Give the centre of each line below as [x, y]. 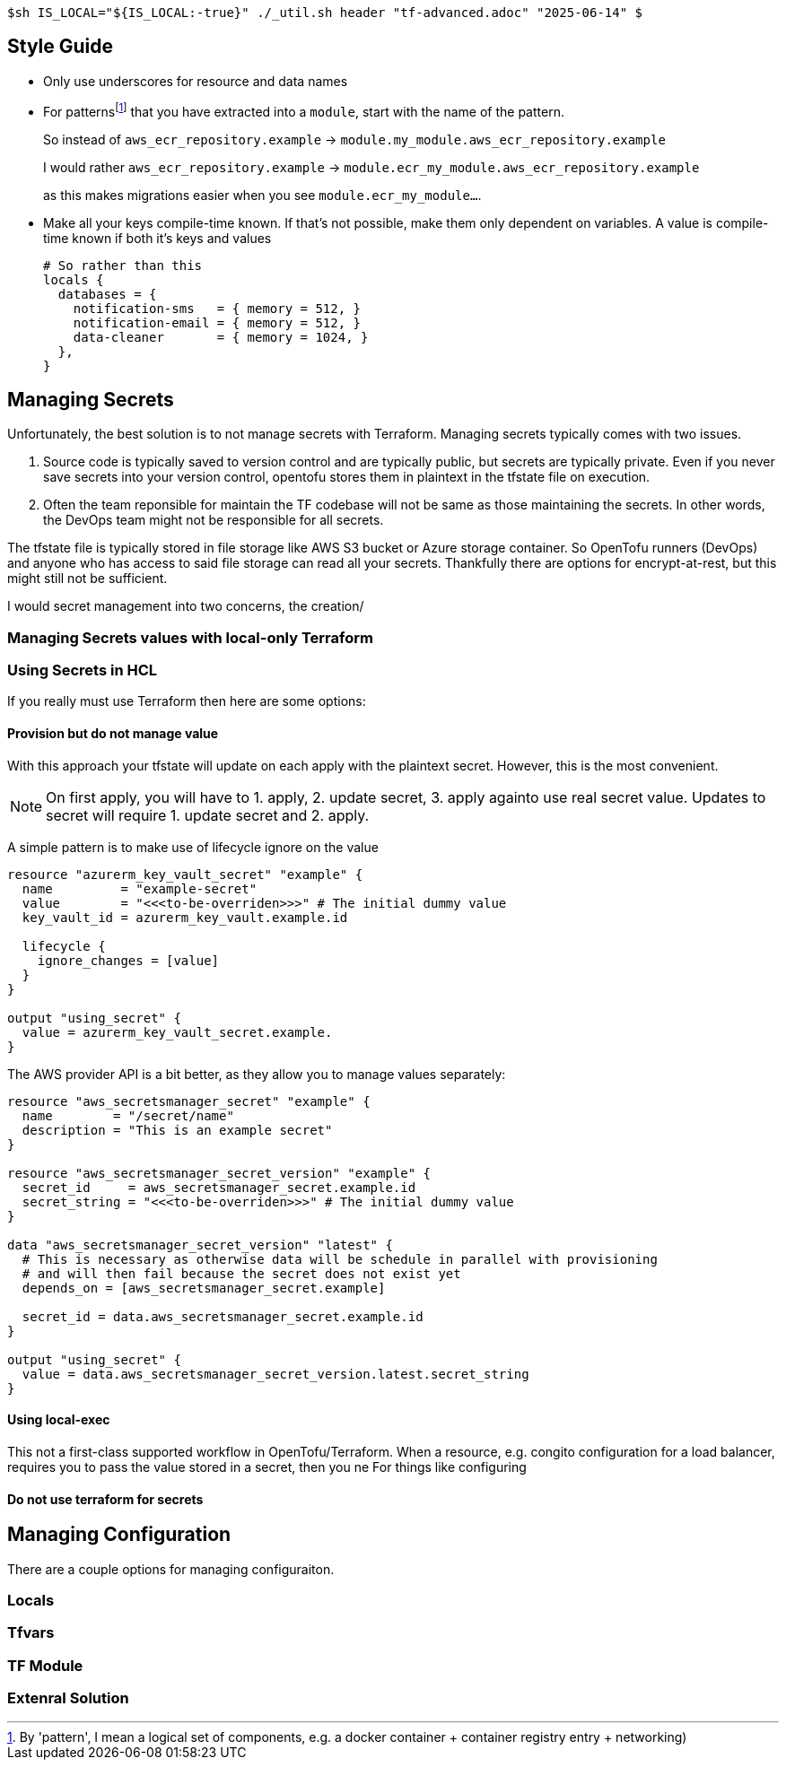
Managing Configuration [119, 1535]
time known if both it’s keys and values [157, 238]
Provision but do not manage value [113, 734]
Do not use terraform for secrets [105, 1499]
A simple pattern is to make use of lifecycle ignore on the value [193, 847]
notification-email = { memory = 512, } [217, 322]
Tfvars [31, 1633]
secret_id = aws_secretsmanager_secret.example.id [219, 1187]
